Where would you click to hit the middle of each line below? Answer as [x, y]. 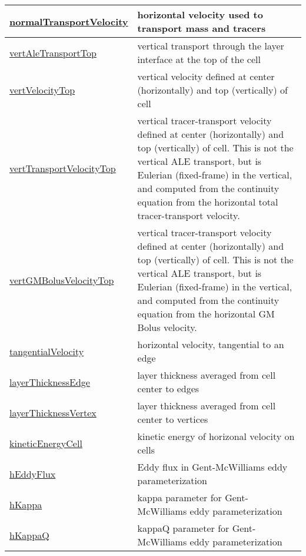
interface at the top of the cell [199, 59]
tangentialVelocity [47, 351]
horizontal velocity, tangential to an [211, 344]
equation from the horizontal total [208, 202]
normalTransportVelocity [69, 21]
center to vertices [173, 419]
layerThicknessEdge [50, 382]
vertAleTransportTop [53, 52]
